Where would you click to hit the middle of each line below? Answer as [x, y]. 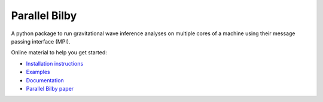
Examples [38, 72]
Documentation [45, 80]
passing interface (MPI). [41, 41]
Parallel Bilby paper [50, 88]
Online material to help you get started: [59, 52]
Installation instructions [55, 63]
